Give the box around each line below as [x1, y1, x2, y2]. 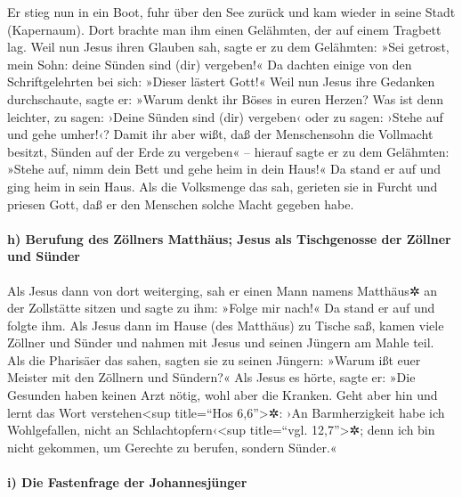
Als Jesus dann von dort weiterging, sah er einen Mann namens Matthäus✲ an [7, 281, 438, 299]
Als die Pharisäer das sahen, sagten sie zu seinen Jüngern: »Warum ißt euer [7, 350, 421, 369]
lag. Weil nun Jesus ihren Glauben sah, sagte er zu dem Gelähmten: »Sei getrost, [7, 37, 450, 56]
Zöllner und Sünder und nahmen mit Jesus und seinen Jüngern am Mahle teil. [7, 333, 434, 352]
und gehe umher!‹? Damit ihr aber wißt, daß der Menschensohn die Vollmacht [7, 125, 434, 143]
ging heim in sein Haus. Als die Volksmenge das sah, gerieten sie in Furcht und [7, 176, 438, 195]
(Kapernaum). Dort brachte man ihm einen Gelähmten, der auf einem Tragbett [7, 20, 442, 38]
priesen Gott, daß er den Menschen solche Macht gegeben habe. [7, 194, 354, 213]
